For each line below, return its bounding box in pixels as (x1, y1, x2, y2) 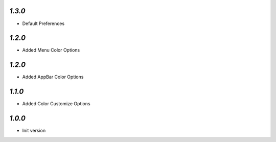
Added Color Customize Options (22, 101, 90, 107)
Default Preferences (22, 20, 65, 27)
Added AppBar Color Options (22, 74, 84, 80)
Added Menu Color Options (22, 47, 80, 53)
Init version (22, 128, 46, 134)
